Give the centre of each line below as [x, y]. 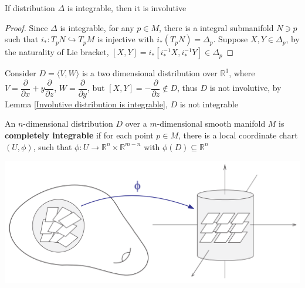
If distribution [30, 8]
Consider [21, 73]
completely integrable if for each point [79, 135]
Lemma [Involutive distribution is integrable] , [86, 104]
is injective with [126, 39]
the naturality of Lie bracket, [57, 52]
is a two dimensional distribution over [150, 73]
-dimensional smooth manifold [211, 123]
